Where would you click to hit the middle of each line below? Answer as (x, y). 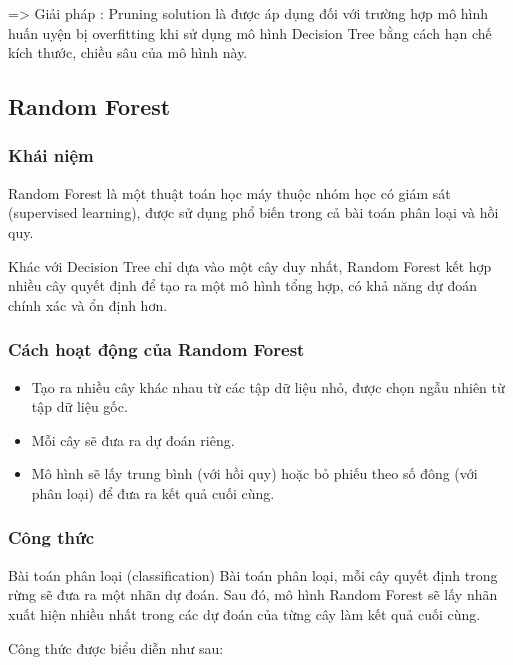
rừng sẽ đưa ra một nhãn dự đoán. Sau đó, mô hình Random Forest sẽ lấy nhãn (253, 594)
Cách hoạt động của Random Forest (156, 349)
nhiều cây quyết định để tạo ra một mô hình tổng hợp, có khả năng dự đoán (243, 285)
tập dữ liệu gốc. (79, 406)
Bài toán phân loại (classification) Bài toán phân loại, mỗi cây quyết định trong (253, 574)
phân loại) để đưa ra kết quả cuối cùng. (153, 492)
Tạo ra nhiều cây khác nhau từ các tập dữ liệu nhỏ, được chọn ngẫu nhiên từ (268, 386)
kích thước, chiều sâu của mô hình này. (128, 52)
